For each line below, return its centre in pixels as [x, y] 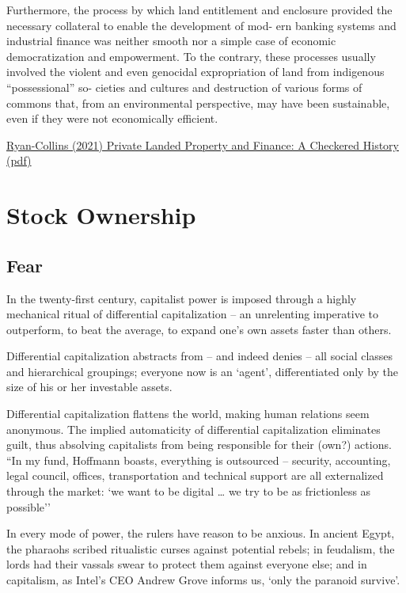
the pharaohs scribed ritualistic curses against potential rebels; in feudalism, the [201, 548]
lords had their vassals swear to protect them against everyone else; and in [187, 564]
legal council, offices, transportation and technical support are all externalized [195, 475]
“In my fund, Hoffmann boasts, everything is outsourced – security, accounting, [199, 460]
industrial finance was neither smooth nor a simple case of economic [171, 41]
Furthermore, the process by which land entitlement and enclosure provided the [199, 10]
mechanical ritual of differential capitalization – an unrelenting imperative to [192, 314]
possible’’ [28, 506]
